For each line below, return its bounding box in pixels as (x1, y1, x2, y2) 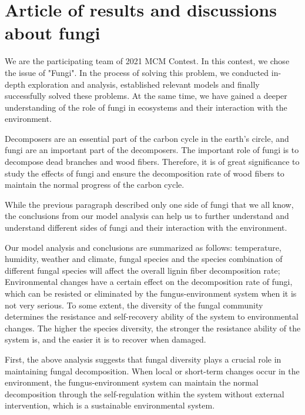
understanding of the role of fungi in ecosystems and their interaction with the (5, 101, 287, 113)
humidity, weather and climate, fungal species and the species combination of (5, 253, 283, 265)
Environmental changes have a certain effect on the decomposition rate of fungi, (5, 275, 293, 288)
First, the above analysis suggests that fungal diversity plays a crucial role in (5, 353, 281, 365)
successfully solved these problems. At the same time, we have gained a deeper (5, 89, 287, 102)
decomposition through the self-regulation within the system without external (5, 387, 284, 400)
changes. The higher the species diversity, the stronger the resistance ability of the (5, 321, 301, 334)
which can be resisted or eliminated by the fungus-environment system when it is (5, 287, 297, 299)
